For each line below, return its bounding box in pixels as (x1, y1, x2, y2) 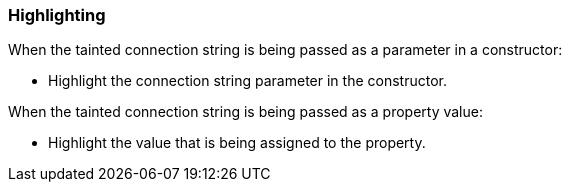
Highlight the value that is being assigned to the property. (48, 134, 426, 152)
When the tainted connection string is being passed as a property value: (8, 103, 483, 121)
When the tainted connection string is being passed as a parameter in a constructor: (8, 41, 563, 59)
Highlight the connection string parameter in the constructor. (48, 72, 447, 90)
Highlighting (8, 5, 106, 25)
